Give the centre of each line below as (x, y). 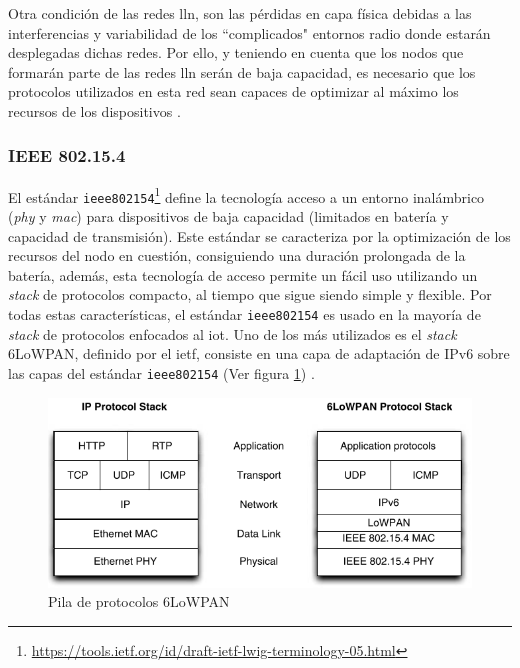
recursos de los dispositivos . (94, 110)
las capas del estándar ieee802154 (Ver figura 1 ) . (161, 372)
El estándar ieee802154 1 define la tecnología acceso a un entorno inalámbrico (246, 195)
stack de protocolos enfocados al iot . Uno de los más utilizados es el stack (232, 333)
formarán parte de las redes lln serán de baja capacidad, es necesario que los (242, 71)
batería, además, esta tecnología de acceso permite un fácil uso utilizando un (243, 274)
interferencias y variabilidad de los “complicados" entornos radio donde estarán (249, 32)
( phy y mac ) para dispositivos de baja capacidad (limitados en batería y (228, 216)
